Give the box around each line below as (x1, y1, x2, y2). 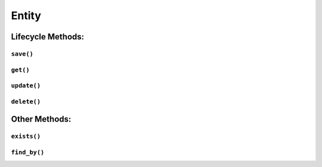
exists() (11, 132, 41, 140)
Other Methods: (11, 114, 72, 125)
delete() (11, 97, 41, 106)
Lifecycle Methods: (11, 32, 85, 42)
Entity (11, 9, 42, 22)
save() (11, 50, 34, 58)
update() (11, 82, 41, 89)
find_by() (11, 148, 45, 156)
